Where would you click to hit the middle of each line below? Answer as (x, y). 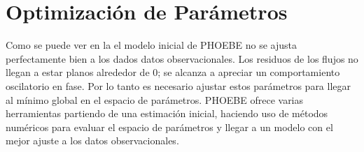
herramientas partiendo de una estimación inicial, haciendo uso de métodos (167, 113)
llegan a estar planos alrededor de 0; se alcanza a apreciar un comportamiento (173, 72)
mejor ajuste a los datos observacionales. (92, 140)
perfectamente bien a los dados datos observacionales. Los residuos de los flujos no (182, 58)
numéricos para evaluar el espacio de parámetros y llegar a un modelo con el (169, 127)
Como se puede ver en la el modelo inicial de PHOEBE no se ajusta (151, 45)
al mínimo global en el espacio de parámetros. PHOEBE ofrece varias (155, 99)
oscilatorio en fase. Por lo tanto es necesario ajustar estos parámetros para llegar (178, 85)
